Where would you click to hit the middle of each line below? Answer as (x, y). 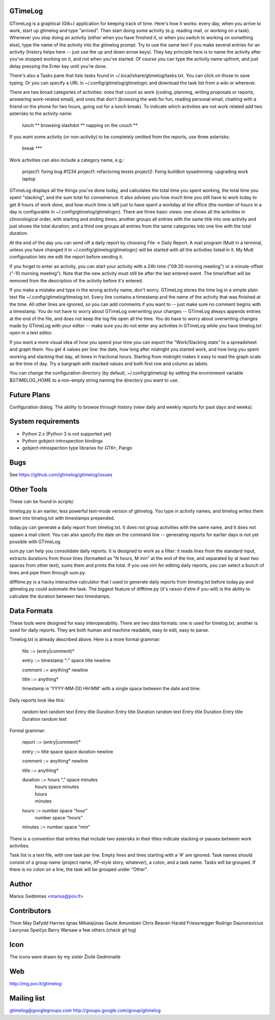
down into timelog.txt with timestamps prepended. (62, 518)
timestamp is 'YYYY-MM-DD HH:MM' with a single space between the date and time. (112, 689)
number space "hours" (59, 817)
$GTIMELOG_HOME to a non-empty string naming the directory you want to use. (94, 380)
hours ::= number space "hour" (55, 810)
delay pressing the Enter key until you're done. (58, 66)
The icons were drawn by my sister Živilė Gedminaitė (65, 957)
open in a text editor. (31, 333)
